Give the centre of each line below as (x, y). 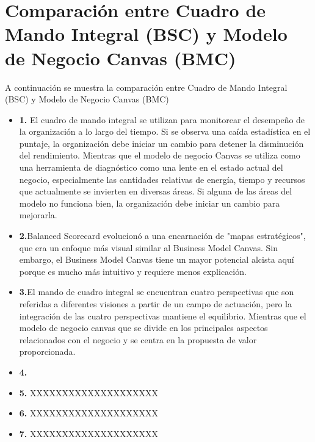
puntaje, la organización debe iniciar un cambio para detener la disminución (161, 143)
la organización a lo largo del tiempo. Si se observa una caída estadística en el (165, 131)
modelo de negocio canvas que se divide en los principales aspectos (143, 328)
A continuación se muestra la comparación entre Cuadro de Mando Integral (146, 87)
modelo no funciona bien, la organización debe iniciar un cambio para (150, 203)
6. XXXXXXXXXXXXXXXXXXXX (89, 413)
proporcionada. (47, 351)
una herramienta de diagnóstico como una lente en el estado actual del (151, 167)
